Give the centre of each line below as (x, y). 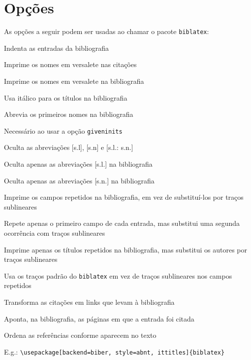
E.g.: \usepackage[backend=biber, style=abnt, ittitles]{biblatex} (114, 351)
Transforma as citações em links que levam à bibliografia (89, 302)
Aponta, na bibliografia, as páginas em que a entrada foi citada (99, 318)
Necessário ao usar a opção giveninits (63, 130)
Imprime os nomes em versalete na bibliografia (74, 81)
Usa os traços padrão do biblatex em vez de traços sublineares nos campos (118, 275)
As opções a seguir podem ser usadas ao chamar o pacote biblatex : (107, 31)
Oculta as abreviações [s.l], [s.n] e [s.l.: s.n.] (69, 147)
